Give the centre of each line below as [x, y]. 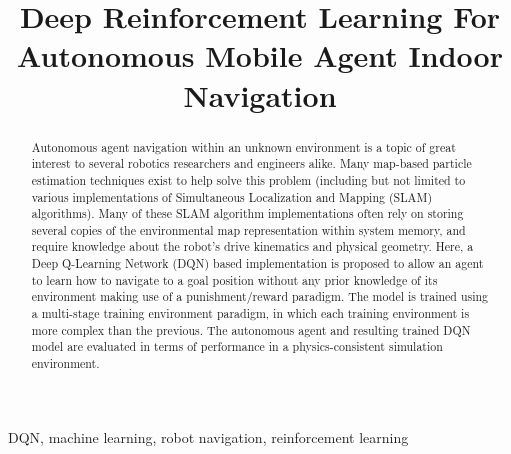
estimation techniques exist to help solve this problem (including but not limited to [248, 179]
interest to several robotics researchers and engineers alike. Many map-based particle [251, 163]
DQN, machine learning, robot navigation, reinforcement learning [208, 436]
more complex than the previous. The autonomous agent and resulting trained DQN [251, 329]
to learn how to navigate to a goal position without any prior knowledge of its [234, 279]
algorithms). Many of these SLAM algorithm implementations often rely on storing [247, 213]
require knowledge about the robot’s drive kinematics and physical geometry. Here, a [252, 246]
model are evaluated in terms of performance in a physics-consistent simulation [237, 346]
